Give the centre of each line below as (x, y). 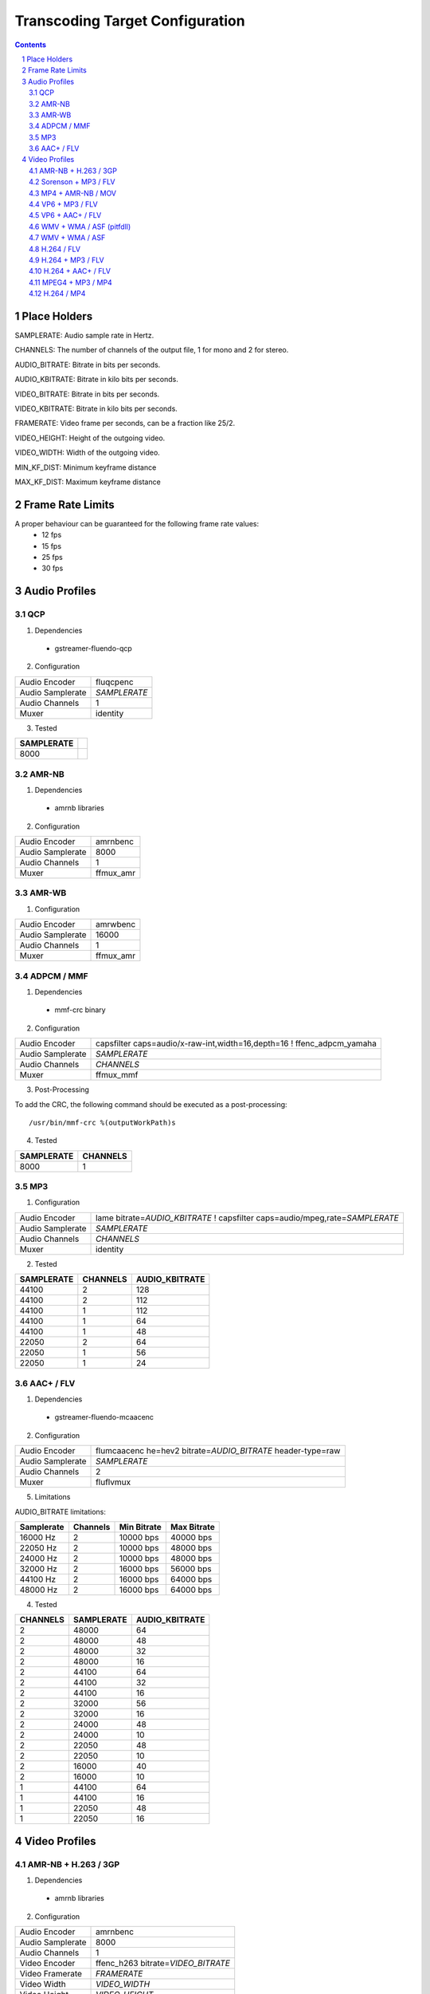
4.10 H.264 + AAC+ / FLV (70, 271)
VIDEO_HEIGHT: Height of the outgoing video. (90, 438)
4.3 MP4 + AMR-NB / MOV (73, 193)
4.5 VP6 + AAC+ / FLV (65, 215)
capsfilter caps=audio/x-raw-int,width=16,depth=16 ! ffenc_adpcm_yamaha (236, 1043)
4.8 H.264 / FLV (55, 249)
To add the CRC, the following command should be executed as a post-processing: (151, 1104)
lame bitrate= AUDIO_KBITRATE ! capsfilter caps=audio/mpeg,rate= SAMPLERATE (248, 1218)
